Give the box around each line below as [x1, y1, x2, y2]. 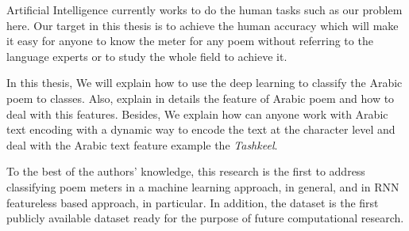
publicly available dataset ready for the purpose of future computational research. [6, 210, 404, 226]
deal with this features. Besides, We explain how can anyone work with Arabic [6, 105, 388, 122]
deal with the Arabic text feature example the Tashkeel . [6, 136, 278, 153]
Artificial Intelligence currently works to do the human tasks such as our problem [6, 2, 403, 17]
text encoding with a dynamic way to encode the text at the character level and [6, 121, 395, 138]
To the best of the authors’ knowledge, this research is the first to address [6, 163, 365, 180]
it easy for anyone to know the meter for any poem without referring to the [6, 32, 373, 49]
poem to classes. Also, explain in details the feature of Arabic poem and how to [6, 89, 395, 106]
